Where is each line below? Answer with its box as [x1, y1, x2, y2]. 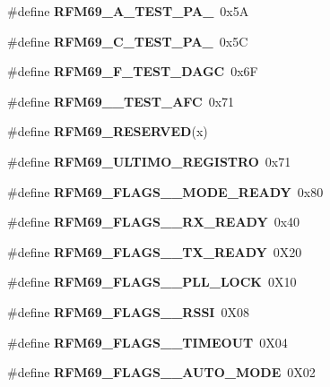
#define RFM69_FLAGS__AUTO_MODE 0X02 [7, 363, 316, 382]
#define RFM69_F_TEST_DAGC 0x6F [7, 62, 258, 81]
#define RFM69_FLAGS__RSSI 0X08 [7, 302, 249, 321]
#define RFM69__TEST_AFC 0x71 [7, 91, 235, 110]
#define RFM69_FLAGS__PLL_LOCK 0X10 [7, 272, 297, 291]
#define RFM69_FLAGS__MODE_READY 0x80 [7, 182, 324, 201]
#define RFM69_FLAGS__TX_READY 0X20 [7, 242, 302, 261]
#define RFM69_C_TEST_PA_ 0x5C [7, 31, 248, 50]
